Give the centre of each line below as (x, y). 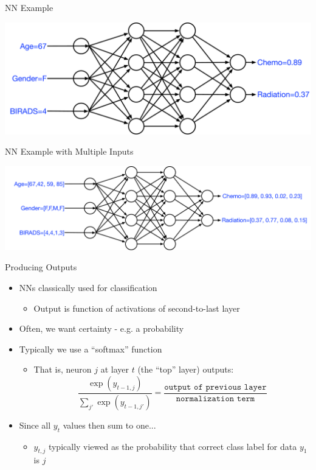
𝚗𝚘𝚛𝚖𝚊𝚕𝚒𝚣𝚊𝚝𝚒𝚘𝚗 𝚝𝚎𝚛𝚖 (215, 398)
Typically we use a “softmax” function (91, 349)
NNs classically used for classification (88, 287)
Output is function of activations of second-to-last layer (137, 308)
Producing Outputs (41, 267)
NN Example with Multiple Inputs (69, 151)
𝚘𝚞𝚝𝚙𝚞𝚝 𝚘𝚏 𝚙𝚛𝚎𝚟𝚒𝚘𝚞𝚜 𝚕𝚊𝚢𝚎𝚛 (215, 387)
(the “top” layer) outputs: (186, 369)
